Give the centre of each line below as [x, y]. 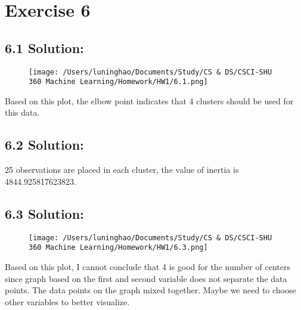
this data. [22, 112]
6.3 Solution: [44, 213]
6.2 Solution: [44, 145]
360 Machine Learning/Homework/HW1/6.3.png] [118, 248]
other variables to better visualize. [67, 301]
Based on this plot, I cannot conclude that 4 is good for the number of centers [148, 266]
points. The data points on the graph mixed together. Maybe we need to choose [150, 290]
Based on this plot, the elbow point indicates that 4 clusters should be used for [149, 100]
